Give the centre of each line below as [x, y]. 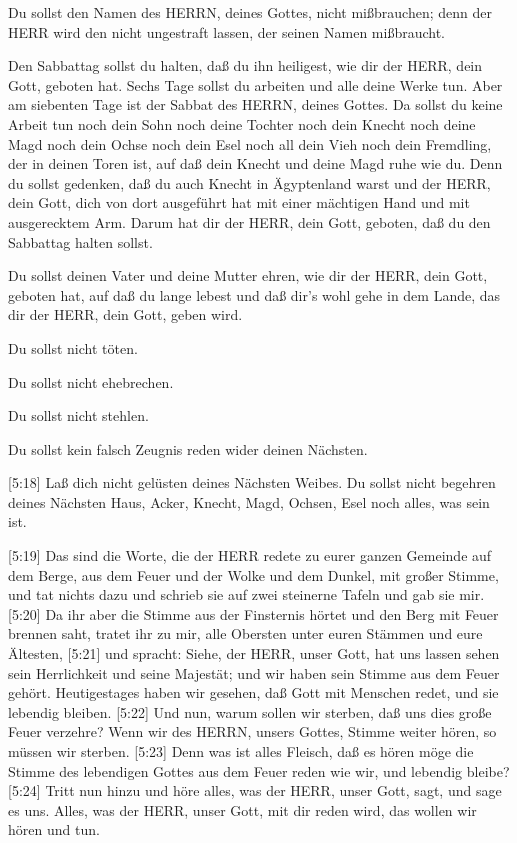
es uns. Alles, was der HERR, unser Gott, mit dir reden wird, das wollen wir [242, 809]
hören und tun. [54, 829]
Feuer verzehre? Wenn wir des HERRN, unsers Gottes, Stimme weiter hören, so [252, 731]
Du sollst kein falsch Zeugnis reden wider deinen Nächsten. [188, 448]
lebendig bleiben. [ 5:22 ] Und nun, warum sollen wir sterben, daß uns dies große [250, 711]
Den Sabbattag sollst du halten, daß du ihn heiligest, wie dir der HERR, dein [245, 65]
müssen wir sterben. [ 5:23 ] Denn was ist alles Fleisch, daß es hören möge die [241, 751]
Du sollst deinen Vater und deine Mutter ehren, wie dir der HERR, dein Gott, [248, 275]
